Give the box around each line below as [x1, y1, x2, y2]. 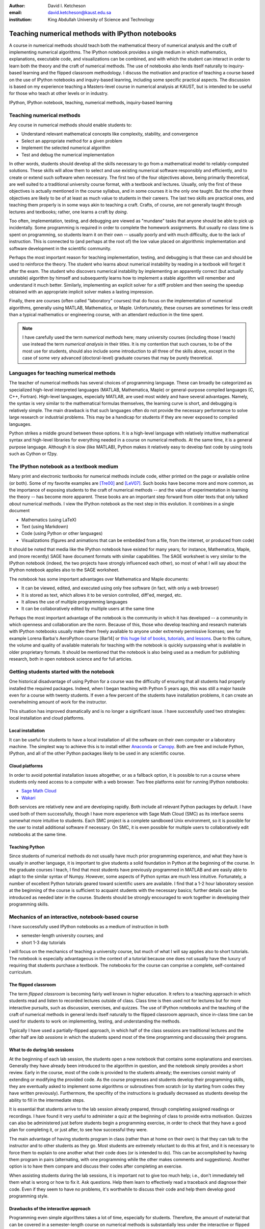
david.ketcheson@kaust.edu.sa [48, 10, 111, 16]
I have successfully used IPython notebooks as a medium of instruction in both [9, 924, 169, 930]
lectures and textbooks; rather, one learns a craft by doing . [9, 209, 128, 215]
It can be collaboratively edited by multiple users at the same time [21, 606, 155, 612]
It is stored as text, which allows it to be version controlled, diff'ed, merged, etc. [21, 592, 183, 598]
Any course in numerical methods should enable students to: [9, 122, 132, 128]
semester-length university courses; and [21, 933, 104, 938]
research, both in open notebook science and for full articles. [9, 656, 132, 662]
